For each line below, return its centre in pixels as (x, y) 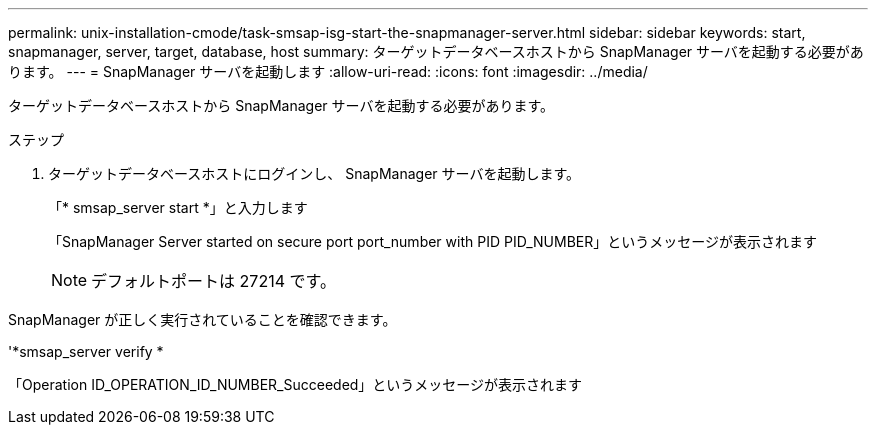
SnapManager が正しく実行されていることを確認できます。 (202, 319)
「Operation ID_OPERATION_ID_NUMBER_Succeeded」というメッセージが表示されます (295, 384)
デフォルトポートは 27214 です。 (213, 281)
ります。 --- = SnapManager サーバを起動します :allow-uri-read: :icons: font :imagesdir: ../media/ (328, 71)
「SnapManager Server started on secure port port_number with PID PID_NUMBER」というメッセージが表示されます (432, 241)
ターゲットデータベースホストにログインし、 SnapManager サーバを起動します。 (314, 173)
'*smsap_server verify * (86, 351)
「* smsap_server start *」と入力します (178, 207)
